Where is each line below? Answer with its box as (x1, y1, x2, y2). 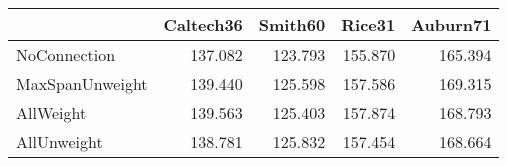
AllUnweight (16, 130, 103, 153)
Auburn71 (411, 13, 492, 36)
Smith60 (258, 13, 326, 36)
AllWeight (16, 101, 87, 124)
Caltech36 (163, 13, 243, 36)
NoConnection (16, 43, 116, 66)
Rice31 (341, 13, 396, 36)
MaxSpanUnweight (16, 72, 148, 95)
